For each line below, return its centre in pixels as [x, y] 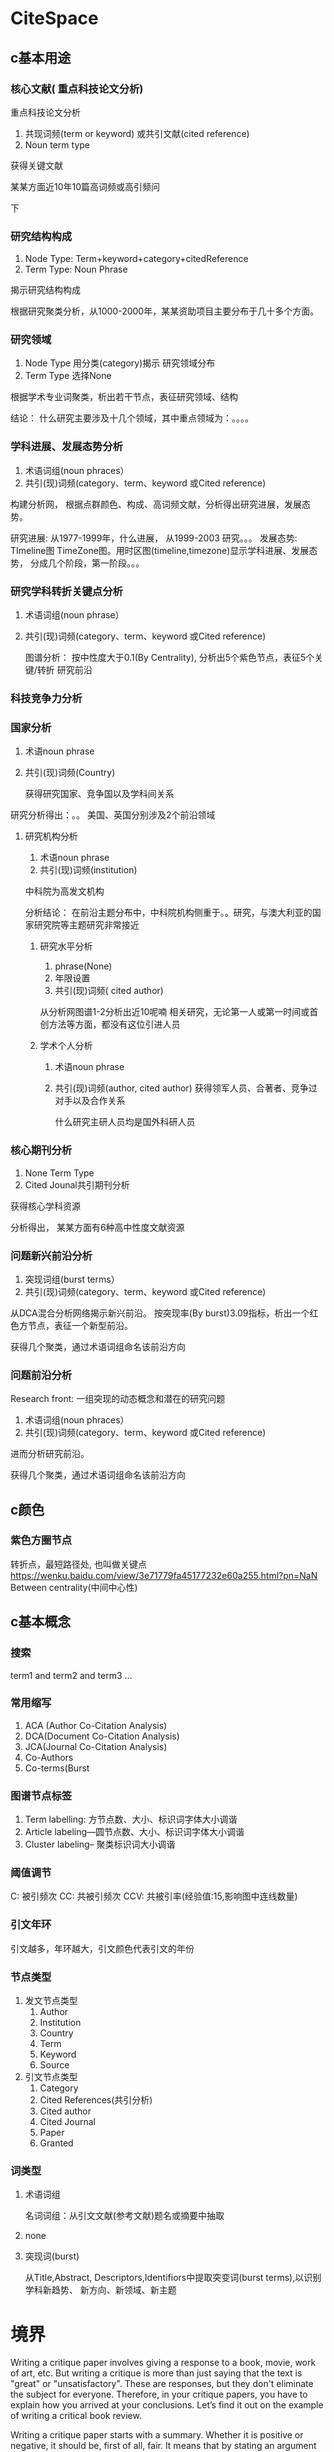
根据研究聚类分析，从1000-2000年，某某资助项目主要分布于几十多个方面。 [165, 311]
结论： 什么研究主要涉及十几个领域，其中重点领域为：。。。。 [132, 418]
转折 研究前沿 [64, 670]
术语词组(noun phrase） [74, 615]
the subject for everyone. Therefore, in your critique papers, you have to [159, 2394]
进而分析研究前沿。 [50, 1454]
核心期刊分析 [41, 1150]
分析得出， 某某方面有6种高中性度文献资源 [97, 1227]
